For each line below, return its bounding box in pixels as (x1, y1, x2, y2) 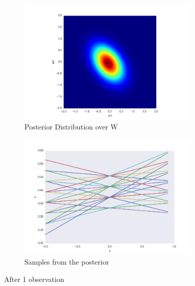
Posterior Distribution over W (24, 121, 118, 132)
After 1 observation (4, 273, 64, 284)
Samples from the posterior (24, 256, 109, 267)
